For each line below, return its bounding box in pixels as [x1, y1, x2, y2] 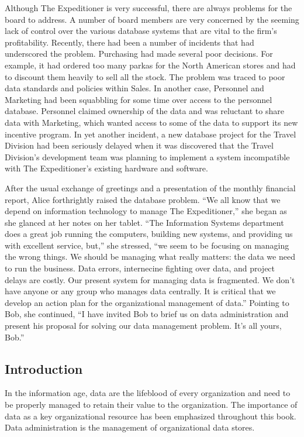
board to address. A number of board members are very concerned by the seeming [5, 13, 299, 25]
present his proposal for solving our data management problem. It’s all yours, [5, 319, 282, 332]
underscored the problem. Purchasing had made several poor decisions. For [5, 47, 273, 60]
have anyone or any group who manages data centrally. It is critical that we [5, 285, 276, 297]
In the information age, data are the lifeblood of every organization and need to [5, 387, 291, 399]
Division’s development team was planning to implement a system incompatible [5, 150, 290, 163]
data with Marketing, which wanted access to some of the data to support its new [5, 116, 298, 128]
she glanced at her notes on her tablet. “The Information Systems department [5, 216, 284, 228]
